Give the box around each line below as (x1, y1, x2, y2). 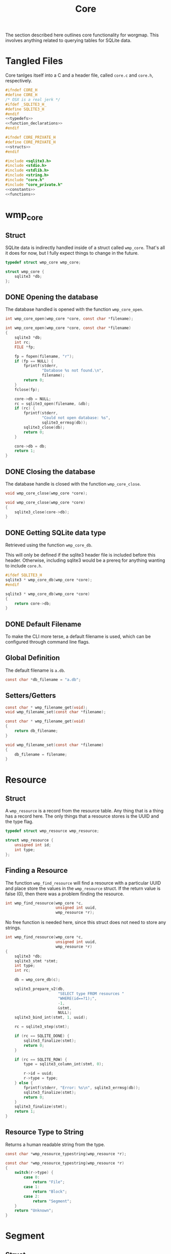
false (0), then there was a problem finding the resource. (5, 891, 124, 897)
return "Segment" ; (32, 1198, 72, 1204)
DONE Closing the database (5, 467, 95, 476)
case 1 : (23, 1184, 40, 1190)
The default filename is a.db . (5, 667, 65, 673)
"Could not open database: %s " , (41, 415, 111, 421)
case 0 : (23, 1175, 40, 1180)
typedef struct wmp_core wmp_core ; (5, 260, 81, 265)
